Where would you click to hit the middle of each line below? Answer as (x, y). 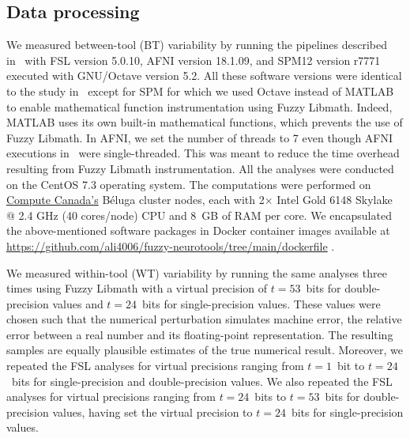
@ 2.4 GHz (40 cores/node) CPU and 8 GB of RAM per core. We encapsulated (199, 215)
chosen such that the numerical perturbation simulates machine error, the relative (204, 319)
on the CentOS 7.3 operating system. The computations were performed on (189, 184)
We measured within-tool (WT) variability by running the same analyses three (197, 272)
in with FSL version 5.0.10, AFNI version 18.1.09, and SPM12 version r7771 (194, 60)
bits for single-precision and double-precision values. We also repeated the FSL (202, 381)
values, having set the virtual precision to (152, 412)
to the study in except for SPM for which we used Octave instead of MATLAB (200, 91)
